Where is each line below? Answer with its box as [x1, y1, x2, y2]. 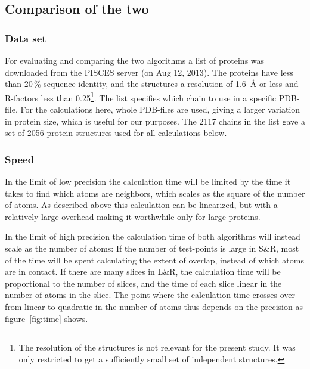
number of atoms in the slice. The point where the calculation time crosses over [5, 289, 295, 301]
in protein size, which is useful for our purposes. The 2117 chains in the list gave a [5, 114, 305, 127]
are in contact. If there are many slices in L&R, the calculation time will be [5, 265, 281, 278]
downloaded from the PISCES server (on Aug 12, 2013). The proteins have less [5, 66, 293, 78]
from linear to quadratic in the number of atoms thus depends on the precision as [5, 300, 303, 312]
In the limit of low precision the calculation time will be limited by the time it [5, 175, 291, 188]
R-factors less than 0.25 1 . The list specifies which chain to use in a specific [5, 89, 277, 104]
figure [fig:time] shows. [5, 312, 88, 324]
